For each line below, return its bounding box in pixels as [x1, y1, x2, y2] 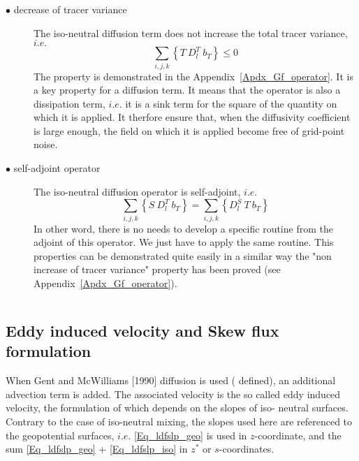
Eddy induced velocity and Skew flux [6, 319, 279, 341]
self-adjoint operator [13, 161, 101, 175]
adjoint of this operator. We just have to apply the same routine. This [34, 235, 334, 249]
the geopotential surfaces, [6, 427, 115, 442]
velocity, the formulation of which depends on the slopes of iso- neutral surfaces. [6, 400, 349, 415]
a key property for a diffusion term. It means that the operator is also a [34, 82, 341, 97]
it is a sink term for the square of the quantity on [125, 96, 337, 110]
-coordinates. [219, 441, 274, 456]
